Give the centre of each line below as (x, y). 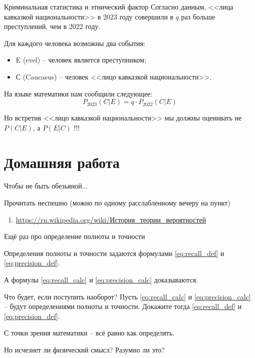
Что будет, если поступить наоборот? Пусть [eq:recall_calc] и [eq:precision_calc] (127, 296)
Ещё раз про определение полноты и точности (74, 236)
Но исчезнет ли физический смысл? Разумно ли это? (84, 349)
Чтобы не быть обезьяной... (46, 186)
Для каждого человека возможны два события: (75, 43)
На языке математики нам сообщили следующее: (78, 93)
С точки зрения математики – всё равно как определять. (89, 333)
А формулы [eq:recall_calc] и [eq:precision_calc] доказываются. (101, 280)
